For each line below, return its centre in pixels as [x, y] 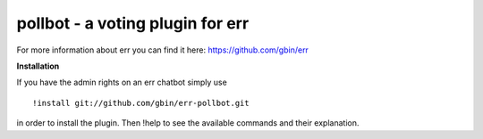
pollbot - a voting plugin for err [133, 23]
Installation [38, 66]
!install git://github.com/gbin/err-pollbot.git [141, 103]
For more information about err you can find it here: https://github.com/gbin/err [162, 50]
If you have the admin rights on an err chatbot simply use [122, 82]
